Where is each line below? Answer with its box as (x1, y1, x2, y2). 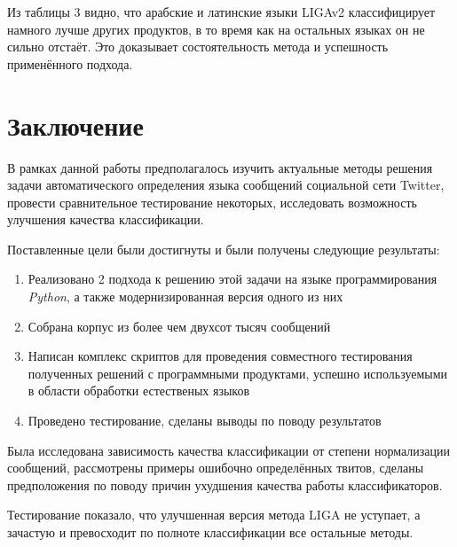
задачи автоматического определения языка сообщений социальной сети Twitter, (7, 176, 445, 194)
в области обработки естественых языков (28, 381, 250, 400)
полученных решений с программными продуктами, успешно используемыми (28, 363, 448, 382)
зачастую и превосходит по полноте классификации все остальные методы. (7, 523, 414, 541)
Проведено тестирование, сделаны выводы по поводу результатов (28, 411, 382, 430)
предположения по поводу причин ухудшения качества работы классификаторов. (7, 475, 443, 494)
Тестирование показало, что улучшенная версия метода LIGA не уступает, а (7, 505, 421, 524)
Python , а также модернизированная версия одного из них (28, 287, 343, 306)
